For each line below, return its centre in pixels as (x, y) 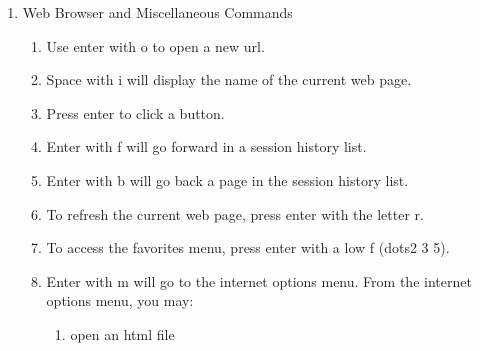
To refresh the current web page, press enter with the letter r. (235, 213)
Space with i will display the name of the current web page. (229, 79)
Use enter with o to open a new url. (155, 45)
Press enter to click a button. (135, 112)
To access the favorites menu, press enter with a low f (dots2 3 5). (248, 247)
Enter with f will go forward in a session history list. (206, 146)
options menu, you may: (120, 300)
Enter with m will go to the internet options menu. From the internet (259, 280)
